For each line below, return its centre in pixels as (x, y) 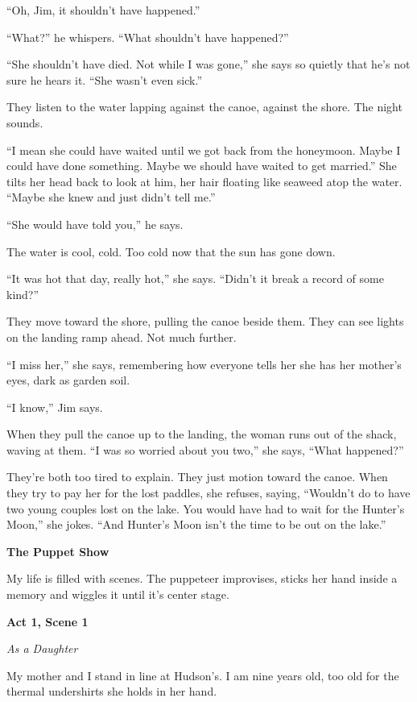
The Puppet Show (58, 551)
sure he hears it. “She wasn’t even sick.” (105, 79)
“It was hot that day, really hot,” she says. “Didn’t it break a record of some (195, 278)
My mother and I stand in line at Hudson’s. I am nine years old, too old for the (203, 675)
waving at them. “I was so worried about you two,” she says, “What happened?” (205, 449)
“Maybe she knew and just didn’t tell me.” (111, 197)
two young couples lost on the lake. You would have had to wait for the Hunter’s (206, 508)
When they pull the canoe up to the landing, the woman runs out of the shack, (202, 434)
